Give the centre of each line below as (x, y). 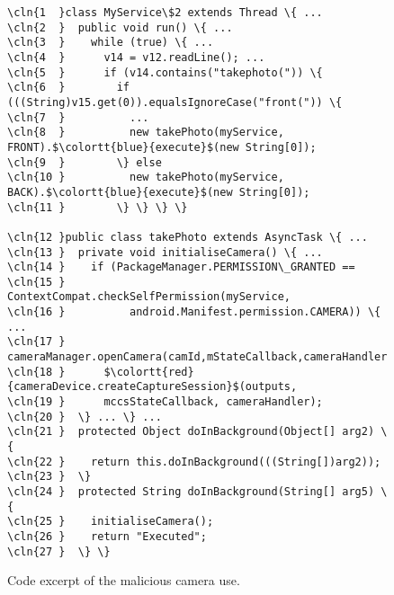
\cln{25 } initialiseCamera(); (111, 522)
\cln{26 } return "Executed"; (107, 536)
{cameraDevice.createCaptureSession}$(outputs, (152, 387)
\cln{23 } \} (49, 477)
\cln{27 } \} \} (59, 551)
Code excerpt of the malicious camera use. (124, 580)
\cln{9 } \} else (85, 162)
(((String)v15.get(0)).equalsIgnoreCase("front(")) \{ (175, 102)
